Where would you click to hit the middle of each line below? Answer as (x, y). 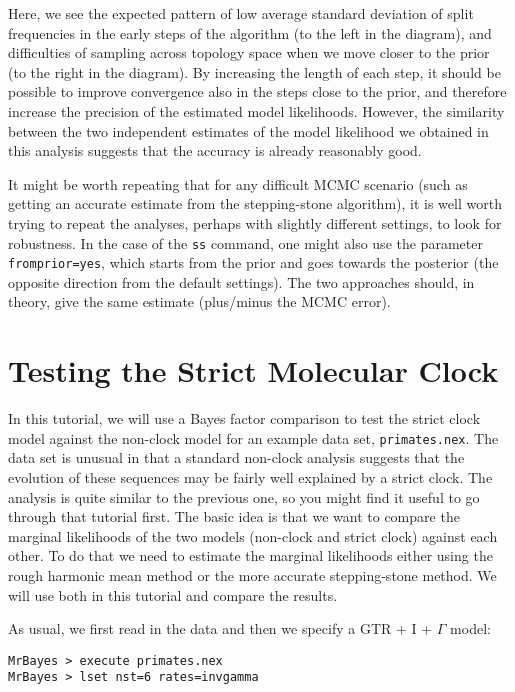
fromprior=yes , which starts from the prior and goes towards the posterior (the (253, 262)
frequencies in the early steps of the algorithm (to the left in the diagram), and (250, 32)
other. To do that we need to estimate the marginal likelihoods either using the (250, 555)
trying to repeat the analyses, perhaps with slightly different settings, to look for (255, 222)
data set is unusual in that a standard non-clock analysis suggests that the (236, 457)
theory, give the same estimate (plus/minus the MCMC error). (199, 301)
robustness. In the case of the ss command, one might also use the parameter (245, 242)
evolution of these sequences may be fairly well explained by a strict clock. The (250, 477)
